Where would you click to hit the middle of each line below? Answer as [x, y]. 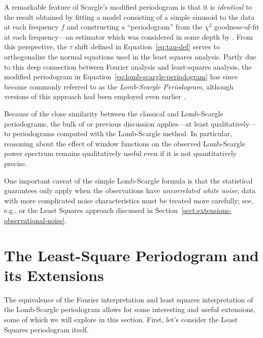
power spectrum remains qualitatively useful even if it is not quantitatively [121, 153]
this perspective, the [36, 47]
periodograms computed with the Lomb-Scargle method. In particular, [122, 133]
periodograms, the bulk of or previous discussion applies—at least [106, 123]
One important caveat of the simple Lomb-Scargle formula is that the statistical [128, 180]
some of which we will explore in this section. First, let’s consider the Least [121, 319]
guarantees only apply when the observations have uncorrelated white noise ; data [130, 190]
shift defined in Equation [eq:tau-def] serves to [147, 47]
